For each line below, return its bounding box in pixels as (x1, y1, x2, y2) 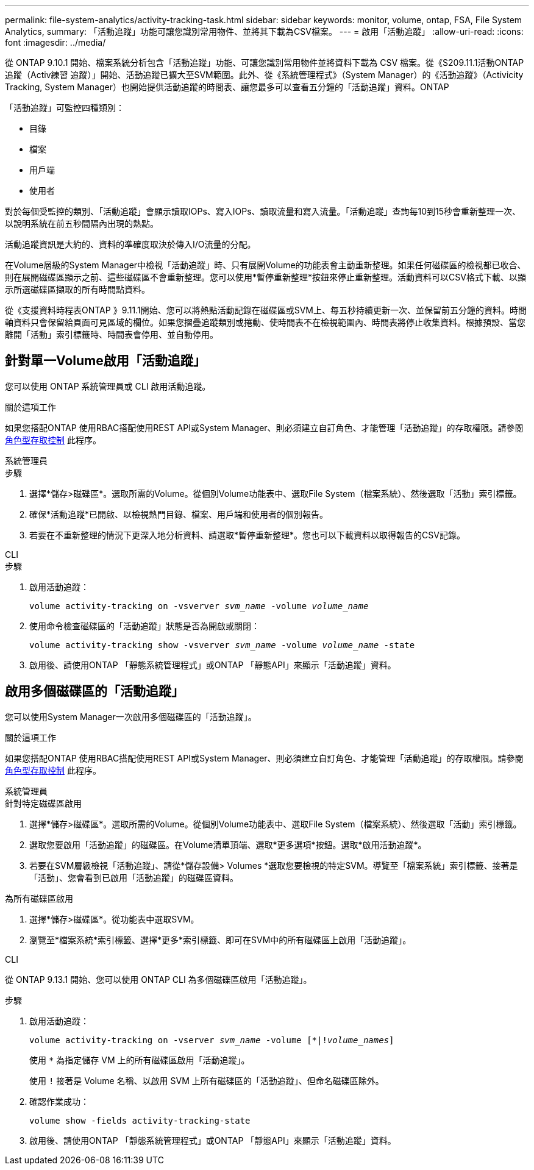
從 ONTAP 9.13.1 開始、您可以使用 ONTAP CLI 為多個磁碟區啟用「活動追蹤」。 (5, 974, 312, 985)
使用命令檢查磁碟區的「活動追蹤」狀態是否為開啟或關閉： (29, 620, 260, 631)
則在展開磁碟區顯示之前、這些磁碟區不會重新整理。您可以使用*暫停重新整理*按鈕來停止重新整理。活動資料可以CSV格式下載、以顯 (5, 272, 526, 282)
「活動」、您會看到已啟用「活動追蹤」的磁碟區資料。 (29, 872, 238, 883)
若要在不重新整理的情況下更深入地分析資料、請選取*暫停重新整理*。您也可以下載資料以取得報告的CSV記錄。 (29, 529, 465, 540)
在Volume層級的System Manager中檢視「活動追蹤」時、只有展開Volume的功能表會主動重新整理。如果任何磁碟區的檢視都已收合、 (5, 260, 526, 270)
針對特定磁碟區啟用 (5, 797, 82, 808)
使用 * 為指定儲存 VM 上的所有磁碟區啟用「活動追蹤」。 (29, 1054, 250, 1065)
